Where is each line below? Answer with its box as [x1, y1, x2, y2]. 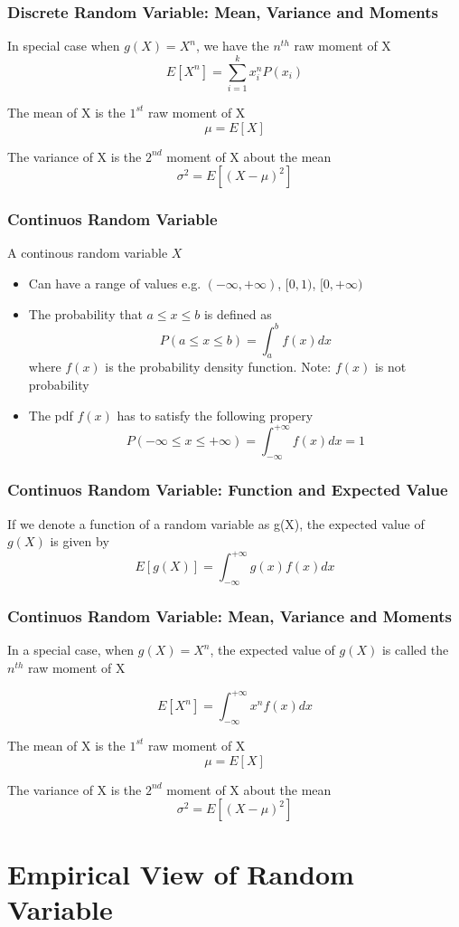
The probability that [28, 304, 143, 323]
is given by [50, 532, 109, 551]
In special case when [7, 36, 120, 55]
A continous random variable [7, 243, 168, 262]
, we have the [195, 36, 269, 55]
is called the [381, 640, 449, 659]
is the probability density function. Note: [105, 357, 332, 376]
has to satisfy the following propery [117, 405, 314, 424]
